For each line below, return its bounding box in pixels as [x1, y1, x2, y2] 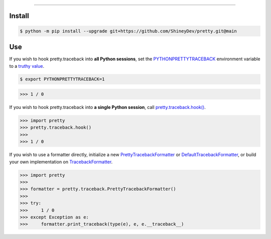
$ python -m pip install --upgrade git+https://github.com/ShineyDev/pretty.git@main [20, 28, 237, 34]
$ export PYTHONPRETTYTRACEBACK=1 [20, 76, 105, 82]
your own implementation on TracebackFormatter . [9, 159, 113, 165]
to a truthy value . [9, 63, 45, 69]
